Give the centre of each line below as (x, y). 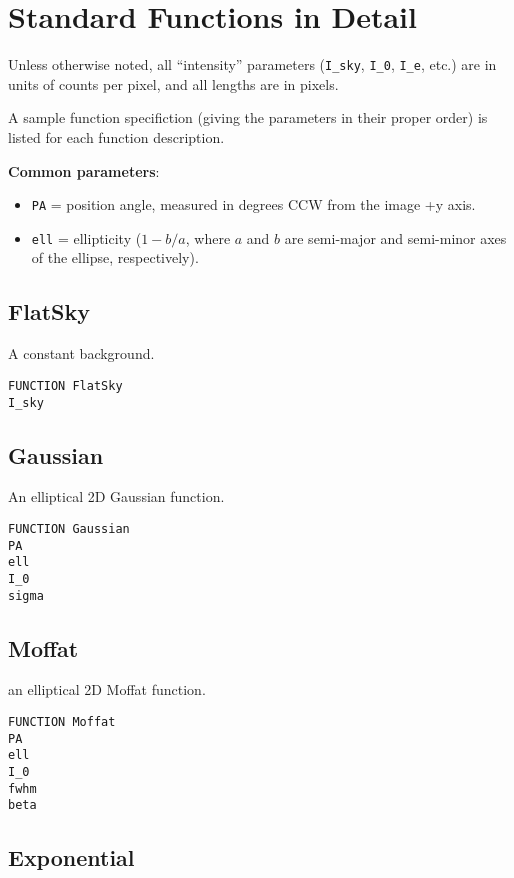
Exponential (71, 857)
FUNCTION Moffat (62, 722)
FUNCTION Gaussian (69, 528)
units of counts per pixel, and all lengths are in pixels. (173, 83)
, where (208, 237)
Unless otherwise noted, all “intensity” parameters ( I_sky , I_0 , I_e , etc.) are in (252, 64)
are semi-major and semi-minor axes (395, 237)
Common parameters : (84, 170)
